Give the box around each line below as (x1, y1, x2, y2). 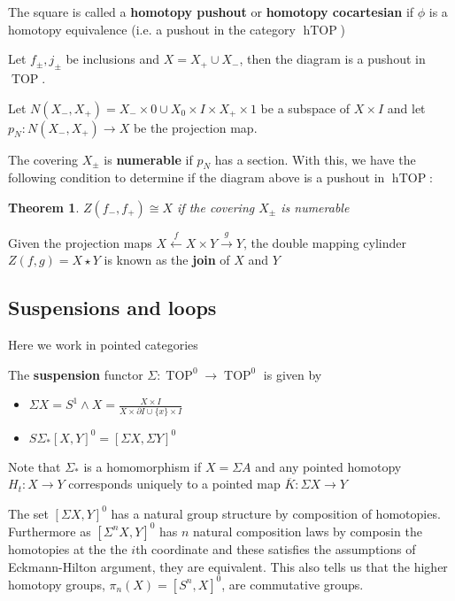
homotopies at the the (8, 539, 127, 558)
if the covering (177, 197, 255, 216)
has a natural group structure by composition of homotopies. (111, 504, 441, 522)
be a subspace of (260, 98, 351, 117)
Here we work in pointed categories (8, 335, 198, 354)
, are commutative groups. (221, 574, 364, 593)
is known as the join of (104, 250, 230, 269)
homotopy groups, (8, 574, 105, 593)
